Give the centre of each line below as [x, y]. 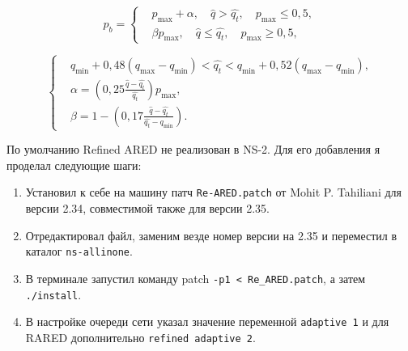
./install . [53, 294]
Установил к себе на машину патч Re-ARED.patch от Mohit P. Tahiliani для [213, 192]
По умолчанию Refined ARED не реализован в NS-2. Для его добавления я [193, 149]
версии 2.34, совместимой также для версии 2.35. [147, 208]
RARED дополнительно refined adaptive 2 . [140, 337]
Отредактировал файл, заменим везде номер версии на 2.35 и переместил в [211, 235]
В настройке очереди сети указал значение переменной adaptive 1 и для [207, 321]
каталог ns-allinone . [79, 251]
